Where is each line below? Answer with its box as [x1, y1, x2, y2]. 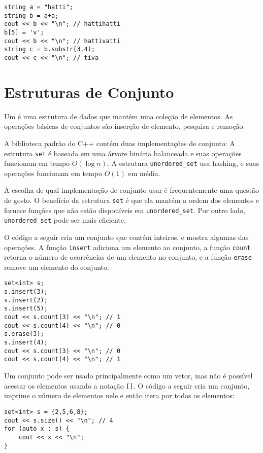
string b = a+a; [4, 12, 59, 19]
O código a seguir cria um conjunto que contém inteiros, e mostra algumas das [4, 231, 249, 242]
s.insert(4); [4, 339, 48, 346]
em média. [128, 167, 160, 178]
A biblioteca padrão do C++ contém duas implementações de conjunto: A [4, 137, 235, 148]
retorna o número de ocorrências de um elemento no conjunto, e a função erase [4, 252, 252, 262]
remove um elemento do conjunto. [4, 261, 109, 272]
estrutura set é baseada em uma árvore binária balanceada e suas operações [4, 148, 242, 158]
